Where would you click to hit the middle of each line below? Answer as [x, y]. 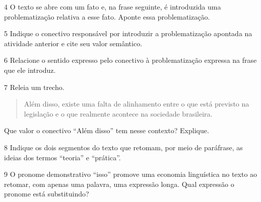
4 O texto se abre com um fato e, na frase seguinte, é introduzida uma [113, 7]
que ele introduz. [30, 70]
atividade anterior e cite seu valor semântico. [73, 43]
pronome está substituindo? [47, 194]
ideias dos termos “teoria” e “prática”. [62, 157]
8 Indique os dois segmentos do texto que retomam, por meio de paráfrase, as [123, 147]
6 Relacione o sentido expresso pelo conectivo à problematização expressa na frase [130, 60]
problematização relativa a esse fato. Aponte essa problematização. [107, 16]
